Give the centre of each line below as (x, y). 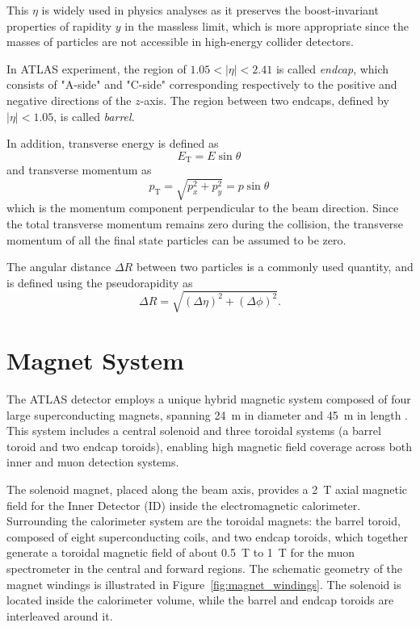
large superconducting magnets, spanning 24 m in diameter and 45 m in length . (207, 414)
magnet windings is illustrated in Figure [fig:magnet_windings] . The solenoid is (204, 584)
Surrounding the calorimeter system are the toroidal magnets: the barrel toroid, (204, 521)
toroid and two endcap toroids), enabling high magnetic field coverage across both (210, 446)
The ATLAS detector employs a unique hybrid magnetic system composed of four (209, 398)
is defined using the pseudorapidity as (100, 282)
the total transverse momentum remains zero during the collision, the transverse (205, 223)
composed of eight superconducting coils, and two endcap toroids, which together (208, 536)
